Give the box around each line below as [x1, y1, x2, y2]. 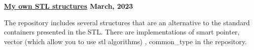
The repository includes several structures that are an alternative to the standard [4, 17, 250, 27]
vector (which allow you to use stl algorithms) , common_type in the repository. [4, 36, 247, 46]
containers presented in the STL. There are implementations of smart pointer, [4, 27, 240, 37]
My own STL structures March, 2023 [4, 1, 133, 11]
